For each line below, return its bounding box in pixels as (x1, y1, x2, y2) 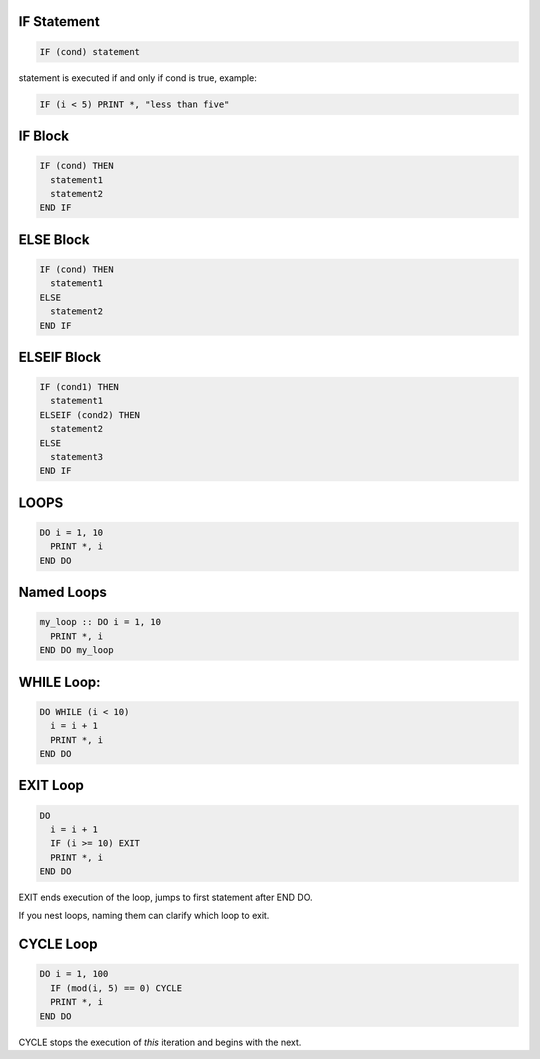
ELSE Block (18, 231, 90, 248)
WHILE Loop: (18, 673, 101, 690)
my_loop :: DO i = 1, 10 (39, 616, 162, 628)
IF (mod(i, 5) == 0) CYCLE (50, 982, 183, 994)
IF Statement (18, 13, 100, 30)
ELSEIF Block (18, 348, 102, 365)
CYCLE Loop (18, 936, 98, 953)
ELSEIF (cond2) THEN (39, 409, 140, 420)
